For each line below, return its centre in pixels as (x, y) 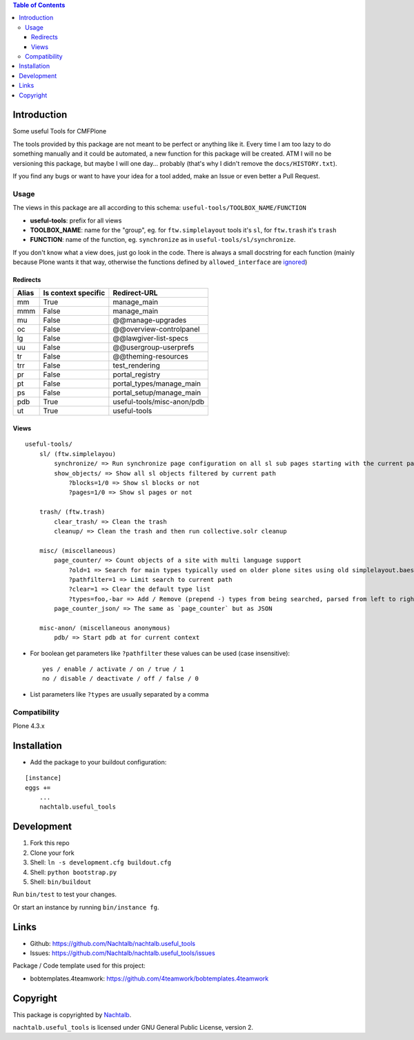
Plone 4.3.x (29, 726)
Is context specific (74, 293)
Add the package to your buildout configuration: (98, 762)
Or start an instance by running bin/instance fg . (86, 907)
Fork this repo (50, 843)
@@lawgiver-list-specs (151, 339)
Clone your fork (52, 853)
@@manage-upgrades (150, 320)
